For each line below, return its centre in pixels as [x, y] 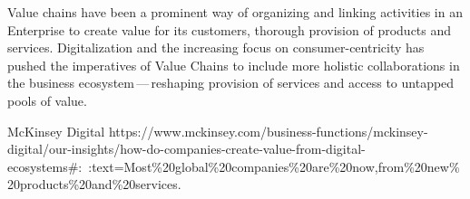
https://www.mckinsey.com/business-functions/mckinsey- [268, 131]
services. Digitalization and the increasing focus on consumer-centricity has [216, 47]
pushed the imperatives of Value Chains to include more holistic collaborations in [234, 65]
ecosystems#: [45, 166]
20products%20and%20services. [94, 184]
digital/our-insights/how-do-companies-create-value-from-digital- [186, 149]
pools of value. [47, 100]
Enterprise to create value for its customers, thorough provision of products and [230, 29]
